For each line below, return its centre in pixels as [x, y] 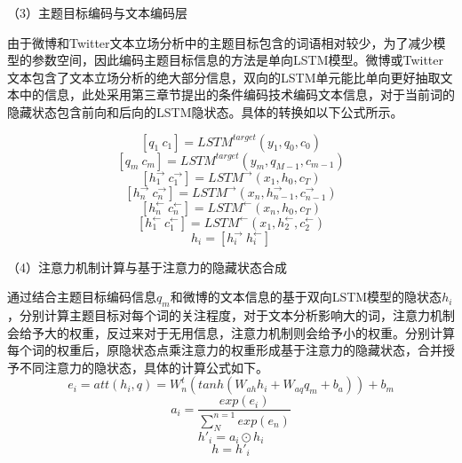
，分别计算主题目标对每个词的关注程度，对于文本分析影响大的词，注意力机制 [231, 314]
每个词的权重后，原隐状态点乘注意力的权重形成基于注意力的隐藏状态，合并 [225, 350]
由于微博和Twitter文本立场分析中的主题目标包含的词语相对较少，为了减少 [220, 42]
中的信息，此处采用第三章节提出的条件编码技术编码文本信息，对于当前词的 [237, 94]
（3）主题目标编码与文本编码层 [97, 12]
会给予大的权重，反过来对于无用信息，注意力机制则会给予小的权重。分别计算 [231, 332]
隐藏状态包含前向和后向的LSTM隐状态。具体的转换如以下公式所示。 [205, 111]
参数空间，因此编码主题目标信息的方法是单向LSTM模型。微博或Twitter [238, 60]
